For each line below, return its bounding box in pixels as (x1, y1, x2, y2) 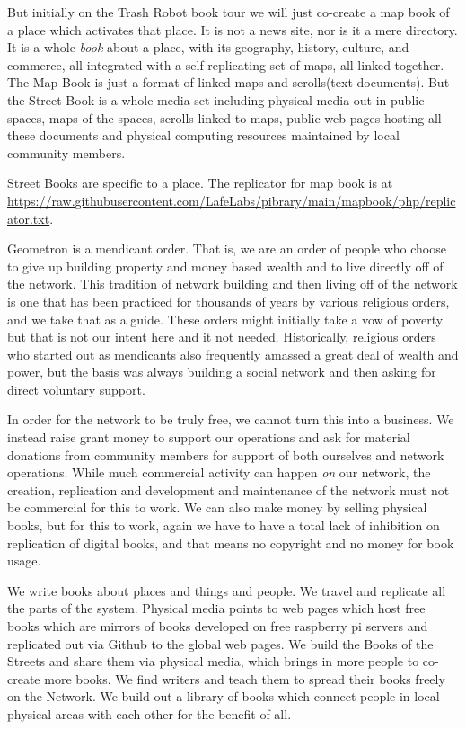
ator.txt (7, 209, 50, 227)
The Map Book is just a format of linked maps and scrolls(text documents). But (7, 73, 450, 92)
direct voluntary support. (7, 379, 145, 398)
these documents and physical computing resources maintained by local (7, 126, 400, 145)
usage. (7, 551, 41, 570)
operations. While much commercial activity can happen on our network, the (7, 463, 431, 482)
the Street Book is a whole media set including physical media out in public (7, 90, 425, 109)
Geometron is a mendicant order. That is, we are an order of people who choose (7, 239, 446, 258)
